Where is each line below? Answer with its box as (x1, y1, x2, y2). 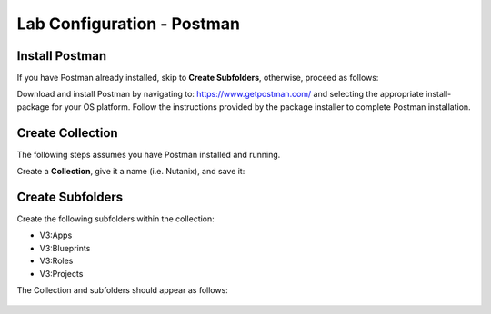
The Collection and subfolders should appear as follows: (16, 285, 229, 295)
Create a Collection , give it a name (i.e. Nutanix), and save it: (16, 166, 245, 177)
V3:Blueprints (39, 242, 91, 253)
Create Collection (16, 125, 118, 141)
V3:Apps (39, 230, 73, 240)
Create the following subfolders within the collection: (16, 213, 215, 224)
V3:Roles (39, 255, 74, 267)
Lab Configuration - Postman (16, 14, 241, 34)
